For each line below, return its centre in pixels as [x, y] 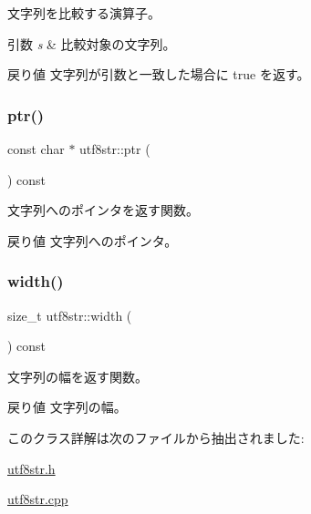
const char [36, 149]
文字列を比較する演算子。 [84, 13]
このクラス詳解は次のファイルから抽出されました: [156, 437]
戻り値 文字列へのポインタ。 [93, 240]
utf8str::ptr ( [115, 149]
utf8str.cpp [38, 499]
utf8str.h [31, 468]
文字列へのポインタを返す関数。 [103, 210]
